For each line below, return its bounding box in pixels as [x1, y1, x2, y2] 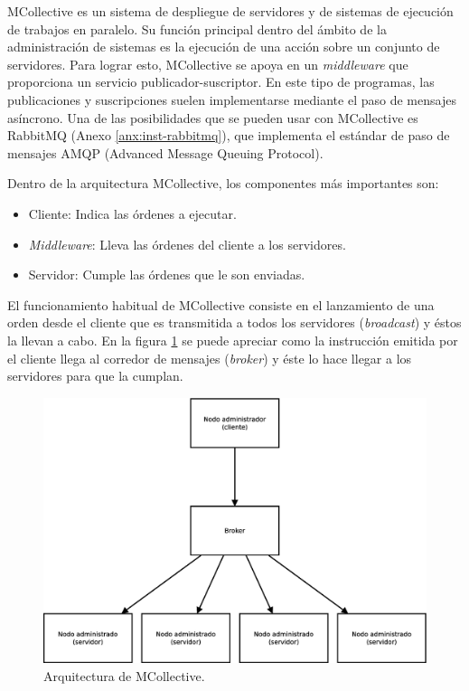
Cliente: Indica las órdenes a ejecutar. [28, 204, 237, 222]
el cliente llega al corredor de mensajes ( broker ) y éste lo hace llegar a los [7, 348, 412, 367]
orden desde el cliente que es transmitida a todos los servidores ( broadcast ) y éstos [7, 313, 462, 332]
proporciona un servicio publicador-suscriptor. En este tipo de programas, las [7, 72, 435, 91]
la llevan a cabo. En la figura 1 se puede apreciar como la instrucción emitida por [7, 330, 458, 349]
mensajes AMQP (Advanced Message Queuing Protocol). [7, 143, 324, 162]
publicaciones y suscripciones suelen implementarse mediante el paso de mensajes [7, 90, 456, 109]
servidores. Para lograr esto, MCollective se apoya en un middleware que [7, 54, 408, 73]
